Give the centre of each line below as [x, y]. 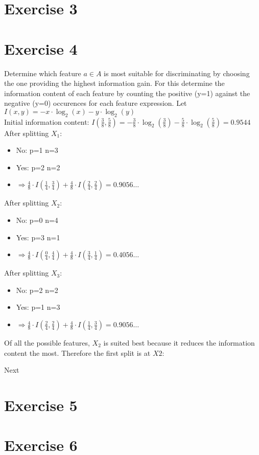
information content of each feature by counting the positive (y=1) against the [127, 93]
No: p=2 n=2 [37, 290]
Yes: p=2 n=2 [38, 167]
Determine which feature [43, 73]
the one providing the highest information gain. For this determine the [114, 83]
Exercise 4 [41, 48]
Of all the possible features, [47, 343]
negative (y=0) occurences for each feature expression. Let [96, 103]
